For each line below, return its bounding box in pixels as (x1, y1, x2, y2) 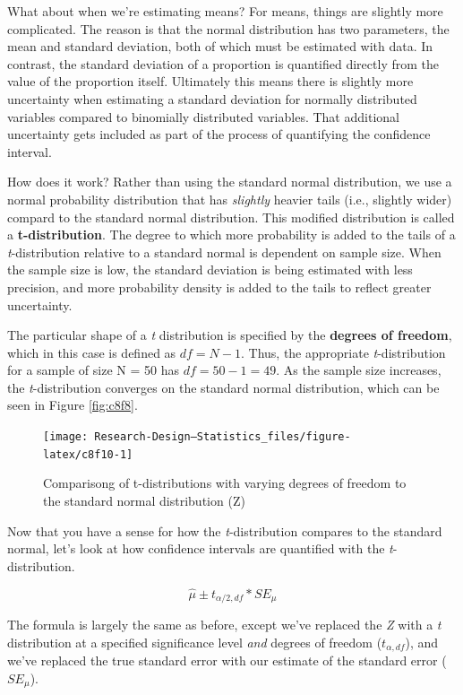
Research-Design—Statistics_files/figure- (94, 430, 351, 444)
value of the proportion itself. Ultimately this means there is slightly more (7, 72, 414, 91)
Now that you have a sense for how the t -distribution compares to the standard (7, 521, 442, 540)
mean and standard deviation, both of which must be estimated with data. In (7, 37, 433, 56)
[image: (43, 430, 89, 444)
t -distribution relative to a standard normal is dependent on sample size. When (7, 242, 442, 261)
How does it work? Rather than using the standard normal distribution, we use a (7, 172, 452, 191)
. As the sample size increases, (276, 361, 442, 379)
